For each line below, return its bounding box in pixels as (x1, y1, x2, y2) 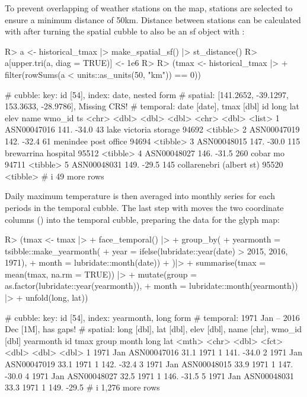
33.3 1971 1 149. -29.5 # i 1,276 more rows (5, 381, 160, 393)
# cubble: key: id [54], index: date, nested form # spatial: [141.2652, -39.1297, (5, 88, 289, 100)
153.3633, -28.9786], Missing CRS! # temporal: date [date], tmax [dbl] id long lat (5, 100, 300, 112)
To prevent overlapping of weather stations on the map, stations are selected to (5, 2, 293, 14)
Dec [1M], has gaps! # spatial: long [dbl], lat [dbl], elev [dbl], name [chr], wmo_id (5, 323, 302, 335)
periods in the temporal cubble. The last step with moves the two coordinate (5, 201, 284, 213)
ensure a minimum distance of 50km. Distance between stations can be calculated (5, 13, 301, 26)
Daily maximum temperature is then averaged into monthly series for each (5, 190, 275, 202)
